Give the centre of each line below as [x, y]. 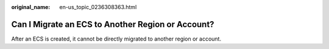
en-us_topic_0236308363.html [98, 7]
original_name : [31, 7]
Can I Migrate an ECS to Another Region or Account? [113, 24]
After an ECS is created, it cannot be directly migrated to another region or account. [116, 39]
